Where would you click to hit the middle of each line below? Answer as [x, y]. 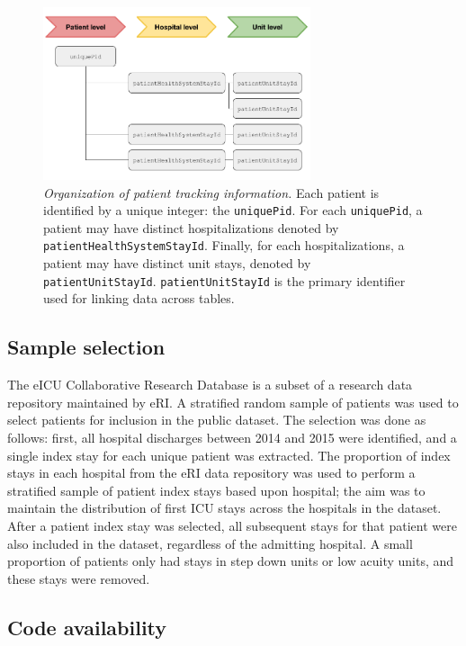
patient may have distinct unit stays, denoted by [177, 263]
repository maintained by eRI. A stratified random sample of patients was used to [233, 402]
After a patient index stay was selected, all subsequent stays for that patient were [232, 525]
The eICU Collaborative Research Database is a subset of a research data [210, 385]
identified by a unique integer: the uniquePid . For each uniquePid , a [233, 210]
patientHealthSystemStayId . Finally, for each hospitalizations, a [224, 245]
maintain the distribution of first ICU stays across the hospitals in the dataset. [224, 508]
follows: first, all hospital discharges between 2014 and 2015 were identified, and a [232, 437]
